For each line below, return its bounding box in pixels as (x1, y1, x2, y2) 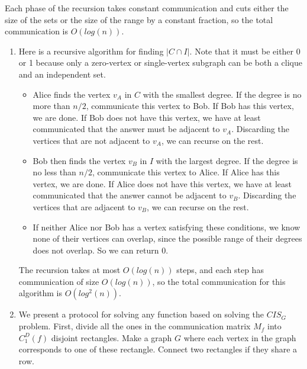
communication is (5, 25, 69, 37)
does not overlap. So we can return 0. (33, 243, 169, 256)
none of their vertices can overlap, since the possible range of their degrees (33, 232, 302, 245)
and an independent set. (18, 68, 106, 80)
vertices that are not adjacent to (33, 134, 150, 146)
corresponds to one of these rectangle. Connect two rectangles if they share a (18, 343, 298, 355)
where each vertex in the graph (183, 331, 296, 344)
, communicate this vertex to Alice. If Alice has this (92, 166, 280, 178)
